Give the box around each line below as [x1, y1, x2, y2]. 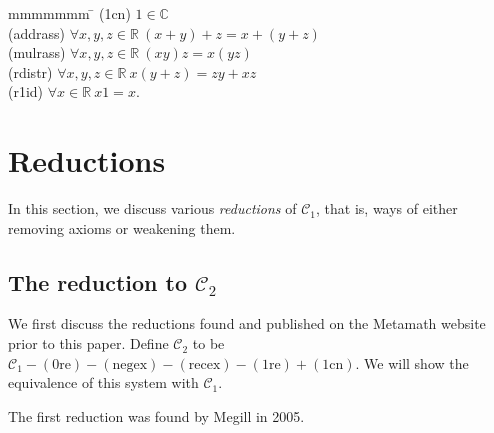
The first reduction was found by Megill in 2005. [8, 405, 305, 426]
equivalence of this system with [8, 372, 199, 393]
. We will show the [355, 352, 469, 373]
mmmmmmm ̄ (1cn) [8, 3, 131, 23]
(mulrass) [8, 42, 66, 63]
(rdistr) [8, 61, 53, 82]
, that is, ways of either [316, 198, 458, 219]
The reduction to [8, 266, 188, 297]
